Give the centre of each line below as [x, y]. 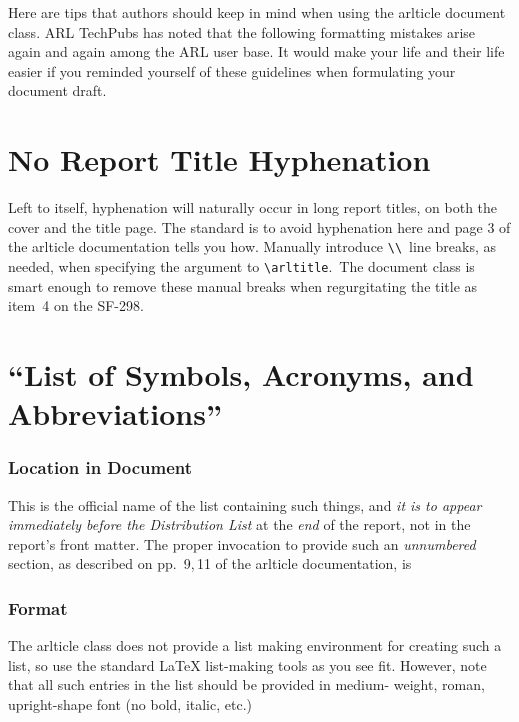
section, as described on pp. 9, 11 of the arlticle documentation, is [210, 563]
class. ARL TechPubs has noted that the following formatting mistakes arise [242, 31]
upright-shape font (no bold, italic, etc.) [130, 703]
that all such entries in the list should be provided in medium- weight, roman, [246, 684]
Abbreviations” [115, 413]
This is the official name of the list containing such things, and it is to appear [245, 504]
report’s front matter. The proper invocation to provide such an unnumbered [242, 543]
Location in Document [100, 467]
